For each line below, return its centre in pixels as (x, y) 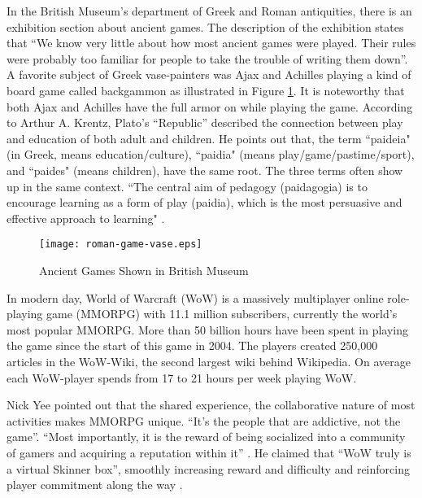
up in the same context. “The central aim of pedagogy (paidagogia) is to (187, 186)
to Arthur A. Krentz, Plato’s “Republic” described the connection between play (205, 122)
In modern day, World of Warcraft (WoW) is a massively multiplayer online (195, 297)
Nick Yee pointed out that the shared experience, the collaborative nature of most (211, 405)
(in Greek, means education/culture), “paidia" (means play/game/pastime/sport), (211, 154)
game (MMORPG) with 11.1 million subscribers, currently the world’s (222, 314)
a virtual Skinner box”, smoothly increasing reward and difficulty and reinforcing (208, 468)
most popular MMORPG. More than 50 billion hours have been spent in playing (208, 329)
